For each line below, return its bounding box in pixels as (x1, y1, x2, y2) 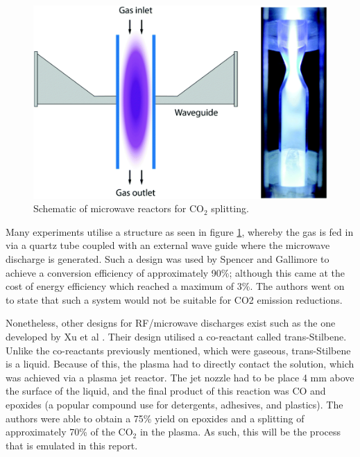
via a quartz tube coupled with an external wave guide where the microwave (6, 238, 330, 252)
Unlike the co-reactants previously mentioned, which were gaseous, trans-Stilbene (6, 343, 351, 357)
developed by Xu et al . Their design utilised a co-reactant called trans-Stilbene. (6, 329, 347, 343)
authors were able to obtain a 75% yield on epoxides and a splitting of (6, 411, 305, 425)
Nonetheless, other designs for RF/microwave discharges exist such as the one (6, 316, 336, 330)
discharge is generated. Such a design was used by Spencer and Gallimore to (6, 252, 329, 266)
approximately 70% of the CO (6, 424, 133, 439)
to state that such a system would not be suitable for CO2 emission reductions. (6, 292, 343, 307)
